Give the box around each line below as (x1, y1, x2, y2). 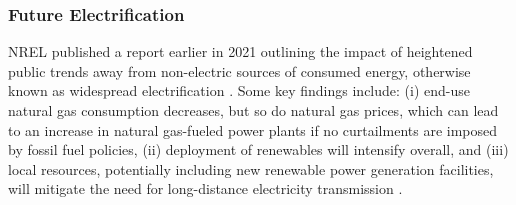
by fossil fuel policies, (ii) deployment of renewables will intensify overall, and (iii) (8, 139, 509, 160)
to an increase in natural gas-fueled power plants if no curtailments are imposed (8, 119, 498, 140)
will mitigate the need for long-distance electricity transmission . (8, 178, 403, 199)
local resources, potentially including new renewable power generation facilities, (8, 158, 494, 179)
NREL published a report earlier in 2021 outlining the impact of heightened (8, 41, 473, 62)
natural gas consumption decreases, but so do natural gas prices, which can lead (8, 100, 499, 120)
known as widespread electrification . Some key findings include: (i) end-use (8, 80, 471, 101)
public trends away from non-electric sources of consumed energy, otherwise (8, 60, 471, 81)
